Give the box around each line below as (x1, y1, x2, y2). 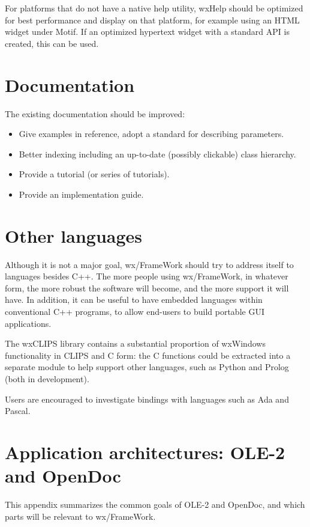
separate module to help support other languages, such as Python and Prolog (5, 361, 289, 373)
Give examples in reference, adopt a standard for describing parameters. (19, 127, 284, 140)
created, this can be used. (5, 37, 99, 49)
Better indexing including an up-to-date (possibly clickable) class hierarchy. (19, 147, 296, 160)
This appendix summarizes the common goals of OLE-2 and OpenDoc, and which (5, 498, 305, 511)
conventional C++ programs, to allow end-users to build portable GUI (5, 305, 264, 317)
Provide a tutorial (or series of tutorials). (19, 168, 170, 180)
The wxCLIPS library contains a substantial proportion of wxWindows (5, 337, 266, 350)
